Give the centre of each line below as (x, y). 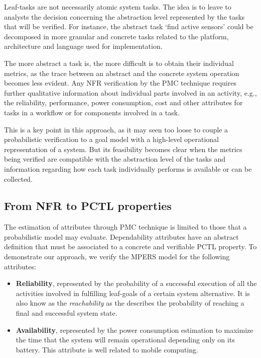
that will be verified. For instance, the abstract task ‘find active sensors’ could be (129, 26)
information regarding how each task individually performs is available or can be (128, 168)
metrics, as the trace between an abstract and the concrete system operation (122, 73)
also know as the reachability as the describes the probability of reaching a (130, 303)
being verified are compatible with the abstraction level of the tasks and (115, 159)
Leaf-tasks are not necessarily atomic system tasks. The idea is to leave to (118, 7)
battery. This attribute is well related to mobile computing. (107, 349)
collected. (18, 178)
